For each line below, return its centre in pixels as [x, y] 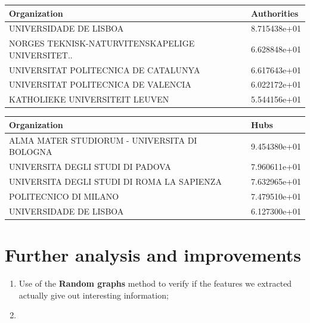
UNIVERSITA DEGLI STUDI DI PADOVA [90, 167]
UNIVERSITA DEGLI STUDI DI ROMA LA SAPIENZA [115, 181]
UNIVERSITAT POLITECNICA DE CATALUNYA [105, 69]
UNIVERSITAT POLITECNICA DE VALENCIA [100, 84]
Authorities [275, 13]
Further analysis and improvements [153, 254]
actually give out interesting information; [94, 295]
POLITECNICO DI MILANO [64, 196]
